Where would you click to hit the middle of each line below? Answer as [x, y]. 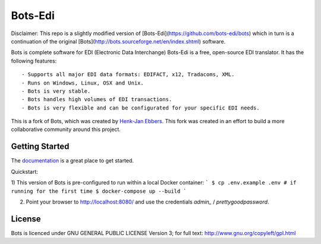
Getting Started [40, 147]
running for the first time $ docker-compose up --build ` [99, 191]
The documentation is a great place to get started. [72, 161]
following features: [34, 61]
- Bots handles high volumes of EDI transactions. [97, 99]
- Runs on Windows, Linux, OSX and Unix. [83, 83]
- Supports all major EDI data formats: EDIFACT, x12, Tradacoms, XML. [128, 75]
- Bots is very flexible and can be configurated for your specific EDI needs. [141, 108]
